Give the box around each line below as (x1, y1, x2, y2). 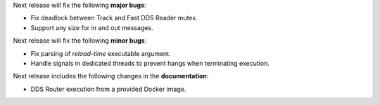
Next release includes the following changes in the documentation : (13, 72, 209, 80)
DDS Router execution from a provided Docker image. (30, 85, 186, 93)
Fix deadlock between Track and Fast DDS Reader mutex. (30, 14, 198, 22)
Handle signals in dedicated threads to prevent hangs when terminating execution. (30, 59, 270, 67)
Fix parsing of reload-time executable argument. (30, 49, 172, 57)
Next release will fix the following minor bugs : (13, 36, 147, 45)
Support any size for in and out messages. (30, 23, 153, 31)
